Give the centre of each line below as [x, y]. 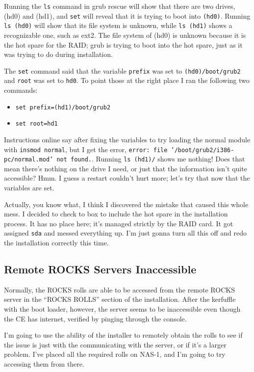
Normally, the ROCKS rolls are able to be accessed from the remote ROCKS [119, 289]
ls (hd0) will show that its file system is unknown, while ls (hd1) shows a [118, 25]
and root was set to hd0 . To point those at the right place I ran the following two [127, 80]
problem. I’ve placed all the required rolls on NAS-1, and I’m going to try [115, 354]
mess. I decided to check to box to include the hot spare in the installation [116, 214]
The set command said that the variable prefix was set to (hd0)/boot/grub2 [122, 70]
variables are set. [29, 188]
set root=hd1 [37, 124]
